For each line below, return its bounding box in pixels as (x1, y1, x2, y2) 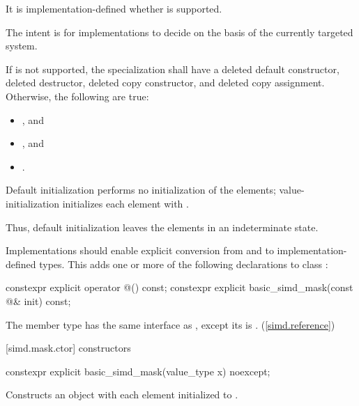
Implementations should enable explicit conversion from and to (6, 243, 274, 258)
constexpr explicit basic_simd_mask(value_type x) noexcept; (6, 364, 270, 378)
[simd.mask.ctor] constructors (6, 341, 131, 355)
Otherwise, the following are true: (6, 88, 149, 103)
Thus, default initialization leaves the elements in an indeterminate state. (6, 219, 319, 234)
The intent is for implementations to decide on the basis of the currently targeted (6, 24, 353, 39)
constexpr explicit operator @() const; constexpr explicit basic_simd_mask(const (6, 280, 353, 295)
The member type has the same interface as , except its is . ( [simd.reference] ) (6, 317, 335, 331)
